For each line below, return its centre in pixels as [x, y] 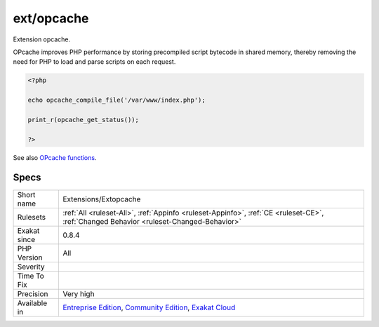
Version [30, 258]
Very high [79, 293]
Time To [31, 276]
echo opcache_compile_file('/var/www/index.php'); [117, 100]
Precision [33, 293]
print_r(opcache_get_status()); [84, 120]
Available [32, 303]
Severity [31, 267]
